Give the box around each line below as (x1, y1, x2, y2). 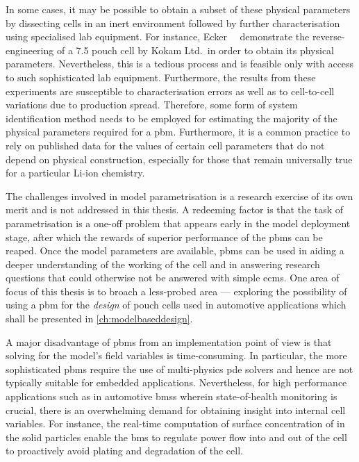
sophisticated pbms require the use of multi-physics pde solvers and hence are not (6, 361, 353, 376)
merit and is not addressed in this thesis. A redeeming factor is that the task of (6, 202, 344, 217)
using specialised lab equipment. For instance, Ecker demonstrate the (6, 29, 310, 44)
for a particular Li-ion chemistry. (6, 165, 145, 180)
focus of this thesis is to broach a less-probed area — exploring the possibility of (6, 283, 347, 298)
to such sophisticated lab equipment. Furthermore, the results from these (6, 69, 316, 84)
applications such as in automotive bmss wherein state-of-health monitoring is (6, 389, 337, 404)
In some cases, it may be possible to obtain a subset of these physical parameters (6, 2, 351, 16)
